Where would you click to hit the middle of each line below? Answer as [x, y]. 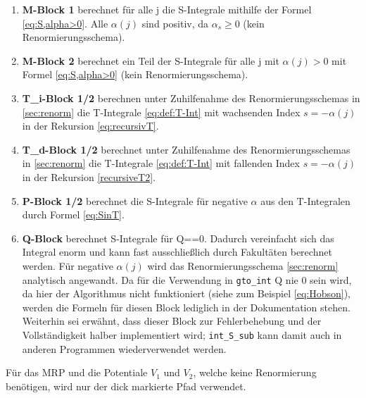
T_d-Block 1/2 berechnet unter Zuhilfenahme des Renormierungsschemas [186, 149]
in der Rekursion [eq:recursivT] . [90, 126]
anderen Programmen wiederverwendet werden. [124, 348]
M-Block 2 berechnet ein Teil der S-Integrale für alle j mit [151, 60]
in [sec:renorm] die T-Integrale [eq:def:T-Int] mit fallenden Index [161, 163]
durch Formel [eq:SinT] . [73, 214]
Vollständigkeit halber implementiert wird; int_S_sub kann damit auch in [182, 334]
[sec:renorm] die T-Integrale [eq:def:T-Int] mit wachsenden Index [161, 112]
